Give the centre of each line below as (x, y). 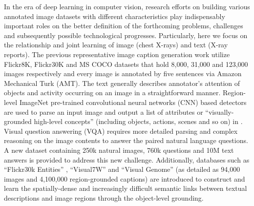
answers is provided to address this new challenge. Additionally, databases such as (127, 159)
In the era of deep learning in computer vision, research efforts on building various (127, 6)
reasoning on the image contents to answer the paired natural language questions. (126, 140)
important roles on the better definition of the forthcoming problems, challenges (124, 26)
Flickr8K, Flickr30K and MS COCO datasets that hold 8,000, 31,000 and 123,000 (126, 64)
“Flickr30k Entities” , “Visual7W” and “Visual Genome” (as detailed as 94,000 (122, 169)
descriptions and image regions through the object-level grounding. (104, 197)
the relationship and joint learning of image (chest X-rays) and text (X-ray (116, 45)
